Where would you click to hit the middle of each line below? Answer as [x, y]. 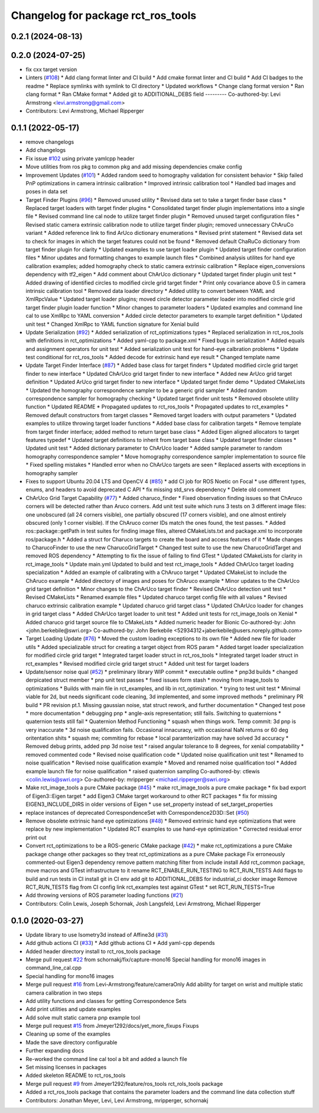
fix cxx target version [51, 70]
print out [36, 837]
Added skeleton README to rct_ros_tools [76, 1075]
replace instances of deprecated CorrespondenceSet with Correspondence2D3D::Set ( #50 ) [137, 812]
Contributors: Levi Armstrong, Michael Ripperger [85, 111]
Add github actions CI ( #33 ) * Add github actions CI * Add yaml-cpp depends [120, 943]
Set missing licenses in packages [66, 1067]
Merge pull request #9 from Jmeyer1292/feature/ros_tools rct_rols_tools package [124, 1083]
